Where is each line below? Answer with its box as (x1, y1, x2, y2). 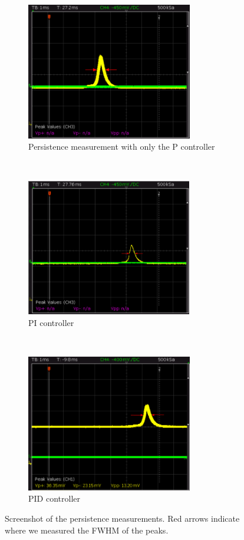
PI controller (28, 316, 74, 328)
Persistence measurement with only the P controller (28, 140, 215, 153)
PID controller (28, 492, 80, 505)
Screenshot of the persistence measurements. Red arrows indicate (5, 512, 240, 525)
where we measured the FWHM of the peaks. (5, 523, 169, 536)
